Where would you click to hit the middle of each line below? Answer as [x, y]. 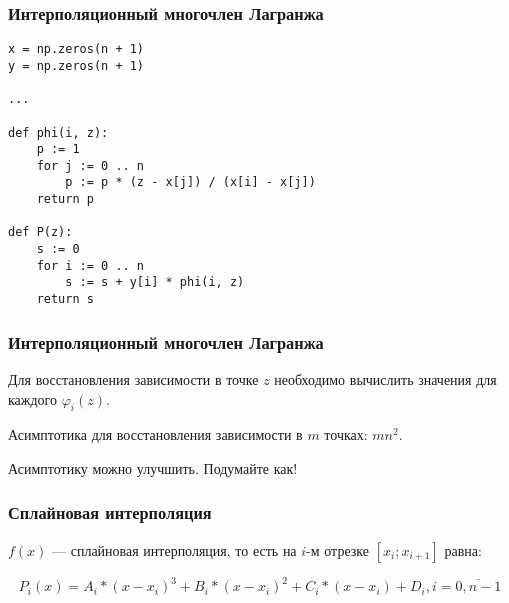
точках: [346, 434]
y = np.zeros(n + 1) [76, 65]
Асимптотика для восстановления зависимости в [155, 434]
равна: [463, 549]
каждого [32, 398]
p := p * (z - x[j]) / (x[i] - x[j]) [190, 182]
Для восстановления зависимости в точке [133, 378]
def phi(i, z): [58, 132]
